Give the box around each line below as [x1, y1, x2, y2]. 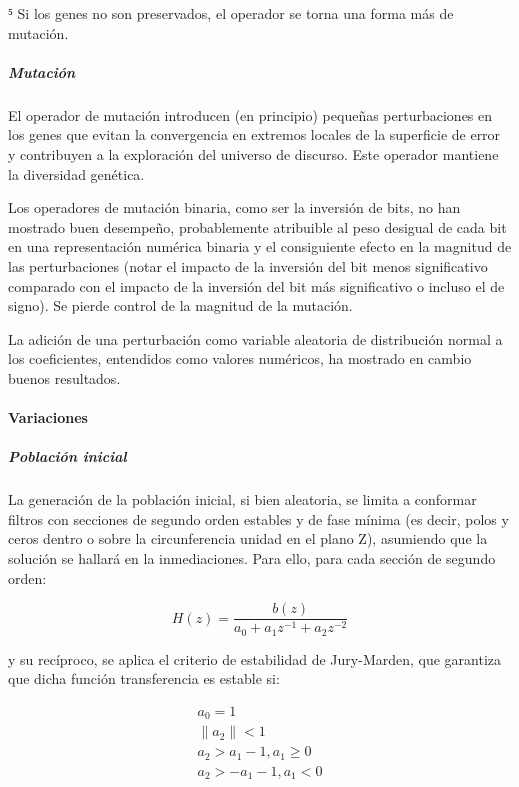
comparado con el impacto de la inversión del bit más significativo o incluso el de [8, 275, 505, 296]
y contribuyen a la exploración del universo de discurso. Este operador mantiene [8, 143, 499, 164]
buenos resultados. [8, 367, 121, 388]
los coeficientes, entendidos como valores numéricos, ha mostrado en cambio [8, 348, 472, 369]
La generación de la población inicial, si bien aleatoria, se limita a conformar [8, 489, 477, 510]
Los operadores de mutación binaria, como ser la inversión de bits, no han [8, 197, 461, 218]
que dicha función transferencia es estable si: [8, 668, 280, 689]
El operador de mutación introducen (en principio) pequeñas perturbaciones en [8, 104, 493, 125]
